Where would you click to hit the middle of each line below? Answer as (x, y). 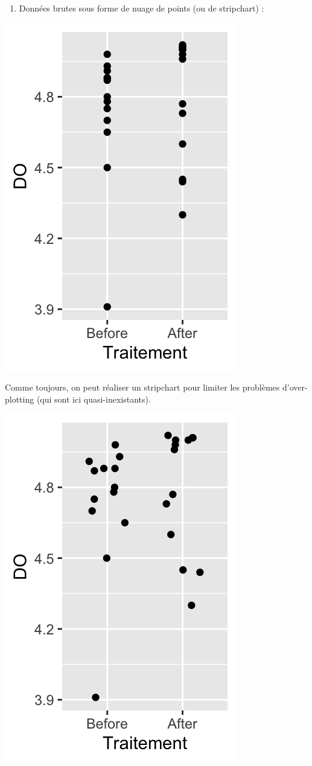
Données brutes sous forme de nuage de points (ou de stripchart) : (142, 8)
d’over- (295, 387)
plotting (20, 399)
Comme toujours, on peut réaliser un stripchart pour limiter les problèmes (142, 387)
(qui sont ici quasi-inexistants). (94, 399)
